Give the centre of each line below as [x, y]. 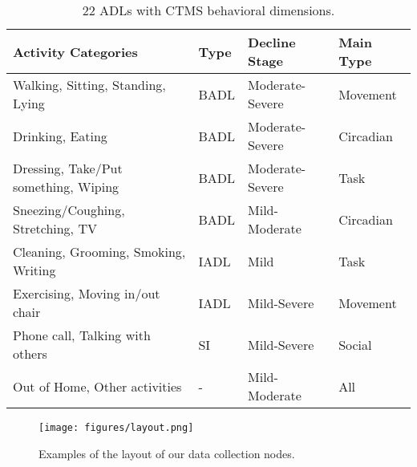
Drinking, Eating [60, 136]
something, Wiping [66, 187]
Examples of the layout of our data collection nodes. [167, 453]
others [30, 353]
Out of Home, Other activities [97, 386]
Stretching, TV [55, 228]
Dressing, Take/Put [68, 168]
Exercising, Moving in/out [87, 293]
